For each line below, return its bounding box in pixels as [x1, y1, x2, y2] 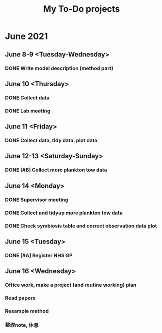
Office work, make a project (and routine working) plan [5, 281, 137, 288]
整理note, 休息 [5, 321, 39, 328]
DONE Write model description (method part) [5, 65, 113, 72]
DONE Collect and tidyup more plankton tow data [5, 209, 123, 216]
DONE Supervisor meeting [5, 196, 68, 203]
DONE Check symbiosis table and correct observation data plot [5, 222, 157, 229]
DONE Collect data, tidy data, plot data [5, 137, 98, 144]
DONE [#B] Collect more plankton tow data [5, 166, 108, 173]
